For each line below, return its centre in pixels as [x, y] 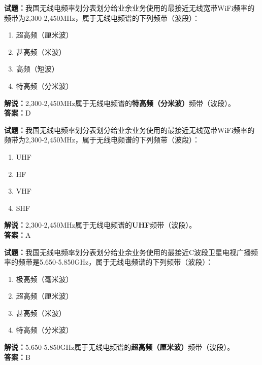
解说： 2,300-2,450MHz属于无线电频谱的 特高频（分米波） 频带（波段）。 [120, 103]
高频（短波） [37, 69]
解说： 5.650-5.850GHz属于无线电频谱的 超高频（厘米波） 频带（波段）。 [119, 347]
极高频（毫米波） [44, 279]
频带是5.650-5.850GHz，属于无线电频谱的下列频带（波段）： [116, 262]
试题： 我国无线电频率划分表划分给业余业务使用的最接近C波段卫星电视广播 [128, 252]
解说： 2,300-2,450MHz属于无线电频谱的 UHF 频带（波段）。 [100, 225]
